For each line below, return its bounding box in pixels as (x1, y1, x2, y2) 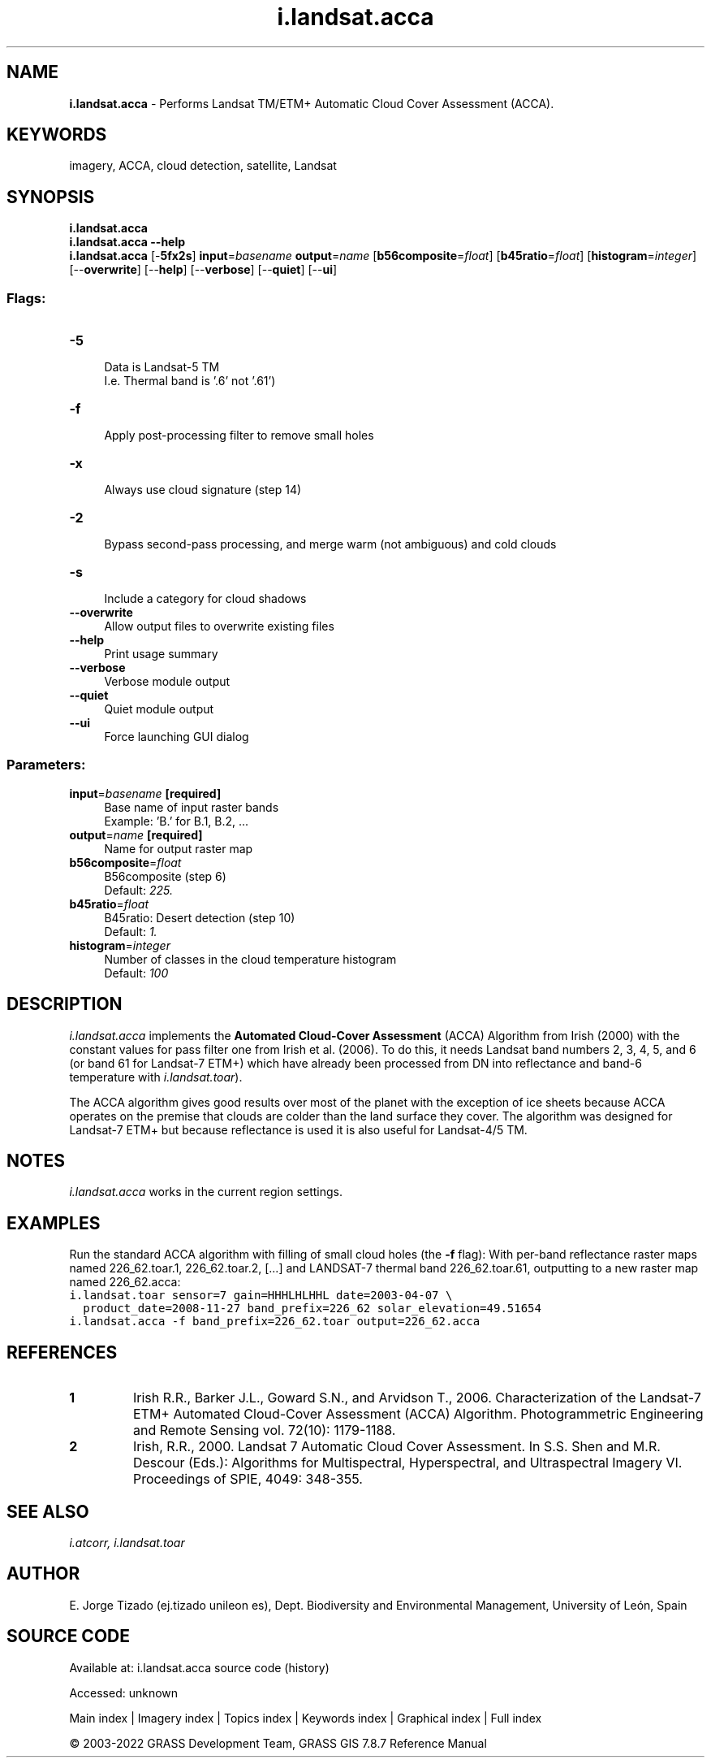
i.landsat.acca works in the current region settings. (69, 1185, 343, 1199)
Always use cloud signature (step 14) (104, 483, 302, 497)
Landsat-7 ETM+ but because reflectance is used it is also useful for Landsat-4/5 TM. (69, 1122, 528, 1137)
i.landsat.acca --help (69, 235, 186, 249)
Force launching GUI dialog (104, 730, 249, 744)
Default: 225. (104, 882, 173, 897)
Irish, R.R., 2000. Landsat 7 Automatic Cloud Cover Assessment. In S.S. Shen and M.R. (132, 1438, 661, 1455)
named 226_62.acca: (69, 1275, 181, 1289)
